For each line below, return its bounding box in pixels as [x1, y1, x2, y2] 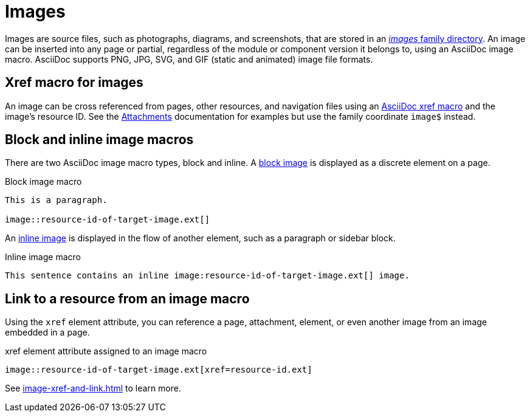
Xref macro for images [5, 75, 143, 91]
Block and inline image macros [5, 132, 194, 148]
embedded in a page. [5, 327, 90, 338]
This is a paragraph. [5, 195, 108, 205]
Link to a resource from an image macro [5, 291, 250, 306]
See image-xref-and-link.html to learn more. [5, 383, 181, 394]
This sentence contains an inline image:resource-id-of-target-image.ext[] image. [5, 271, 410, 281]
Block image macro [5, 176, 82, 187]
